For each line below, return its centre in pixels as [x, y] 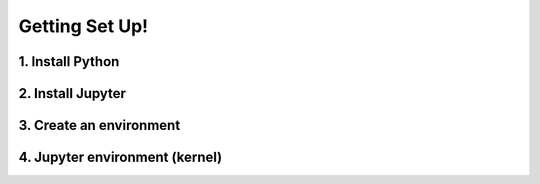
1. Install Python [69, 61]
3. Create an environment [99, 125]
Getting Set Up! [83, 26]
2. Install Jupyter [72, 93]
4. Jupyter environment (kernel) [120, 157]
